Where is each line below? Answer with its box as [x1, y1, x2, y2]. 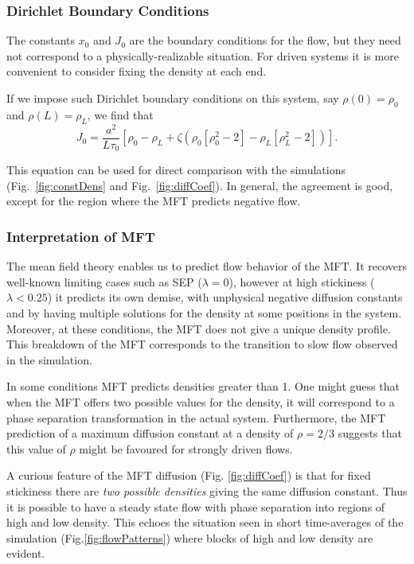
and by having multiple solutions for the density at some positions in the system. [6, 304, 402, 321]
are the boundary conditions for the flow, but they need [129, 32, 401, 49]
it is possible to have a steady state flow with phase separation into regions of [6, 498, 385, 515]
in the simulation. [6, 351, 92, 368]
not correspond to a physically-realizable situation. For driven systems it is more [6, 47, 399, 64]
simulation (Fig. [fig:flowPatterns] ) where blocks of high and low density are [6, 529, 373, 546]
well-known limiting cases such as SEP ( [6, 273, 202, 290]
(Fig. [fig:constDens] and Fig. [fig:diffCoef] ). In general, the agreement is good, [6, 177, 393, 193]
